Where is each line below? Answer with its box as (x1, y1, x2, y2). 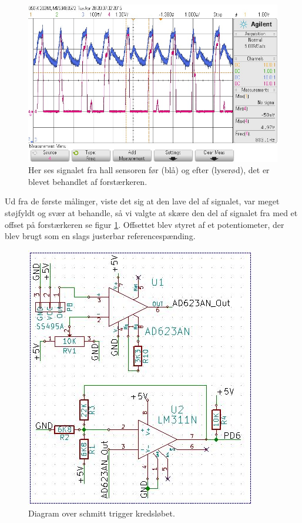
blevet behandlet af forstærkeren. (28, 175, 147, 187)
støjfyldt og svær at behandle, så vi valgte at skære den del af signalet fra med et (5, 206, 298, 219)
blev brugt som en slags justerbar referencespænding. (5, 230, 196, 242)
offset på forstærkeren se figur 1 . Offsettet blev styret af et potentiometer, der (5, 218, 284, 230)
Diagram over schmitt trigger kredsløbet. (28, 507, 175, 519)
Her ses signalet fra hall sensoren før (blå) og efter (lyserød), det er (28, 164, 270, 176)
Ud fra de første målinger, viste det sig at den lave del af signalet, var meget (5, 195, 280, 207)
